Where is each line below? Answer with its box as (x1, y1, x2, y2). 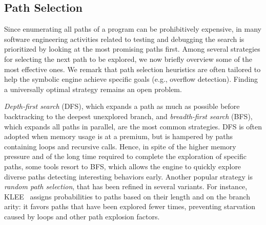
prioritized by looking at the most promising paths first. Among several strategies (4, 43, 260, 54)
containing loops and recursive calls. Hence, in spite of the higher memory (4, 141, 236, 151)
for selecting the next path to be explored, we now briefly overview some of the (4, 53, 253, 64)
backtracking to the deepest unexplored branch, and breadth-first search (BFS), (4, 110, 253, 121)
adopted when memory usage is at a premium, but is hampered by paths (4, 131, 233, 142)
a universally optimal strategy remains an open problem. (4, 83, 182, 94)
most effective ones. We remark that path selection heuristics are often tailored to (4, 63, 261, 74)
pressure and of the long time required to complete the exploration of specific (4, 151, 247, 162)
